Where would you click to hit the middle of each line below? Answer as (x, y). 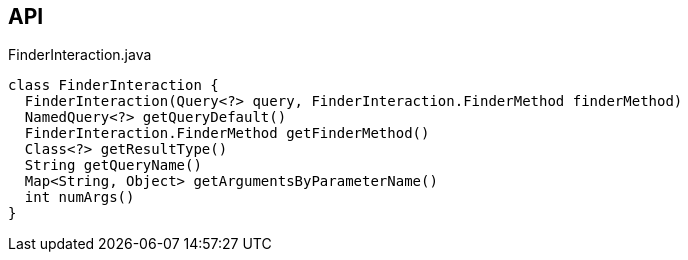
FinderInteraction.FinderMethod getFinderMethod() (227, 133)
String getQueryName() (113, 165)
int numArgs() (79, 197)
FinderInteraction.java (80, 55)
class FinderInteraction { (113, 85)
